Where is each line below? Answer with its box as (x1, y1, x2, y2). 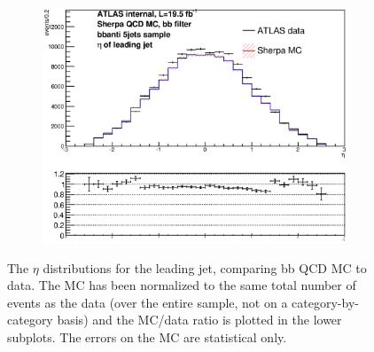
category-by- (292, 293, 359, 311)
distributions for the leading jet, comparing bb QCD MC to (43, 258, 367, 277)
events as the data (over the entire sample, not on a (7, 293, 288, 311)
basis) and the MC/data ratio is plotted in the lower (57, 310, 342, 329)
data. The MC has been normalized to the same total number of (7, 276, 356, 294)
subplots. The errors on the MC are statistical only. (7, 328, 287, 347)
